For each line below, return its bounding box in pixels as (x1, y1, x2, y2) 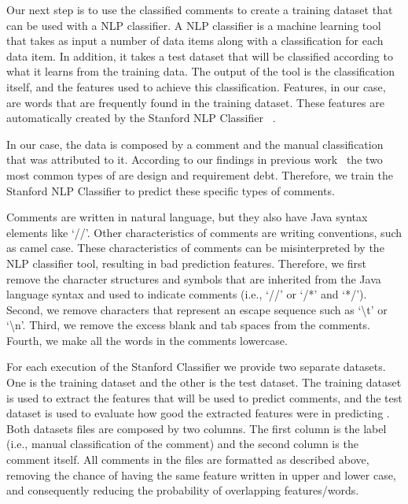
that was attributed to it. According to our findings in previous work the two (6, 151, 383, 168)
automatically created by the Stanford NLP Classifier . (6, 109, 276, 126)
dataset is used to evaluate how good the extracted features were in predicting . (6, 405, 390, 421)
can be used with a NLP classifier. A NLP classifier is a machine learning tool (6, 17, 381, 33)
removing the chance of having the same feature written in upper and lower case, (6, 466, 396, 483)
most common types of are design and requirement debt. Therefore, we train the (6, 166, 393, 183)
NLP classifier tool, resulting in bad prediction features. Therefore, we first (6, 254, 367, 271)
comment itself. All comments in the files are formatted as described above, (6, 451, 369, 468)
